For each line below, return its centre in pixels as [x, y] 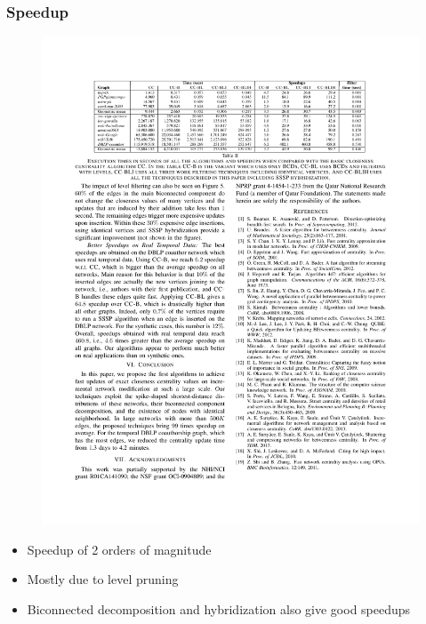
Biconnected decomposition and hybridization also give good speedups [219, 608]
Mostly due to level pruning [103, 579]
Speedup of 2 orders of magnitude [119, 549]
